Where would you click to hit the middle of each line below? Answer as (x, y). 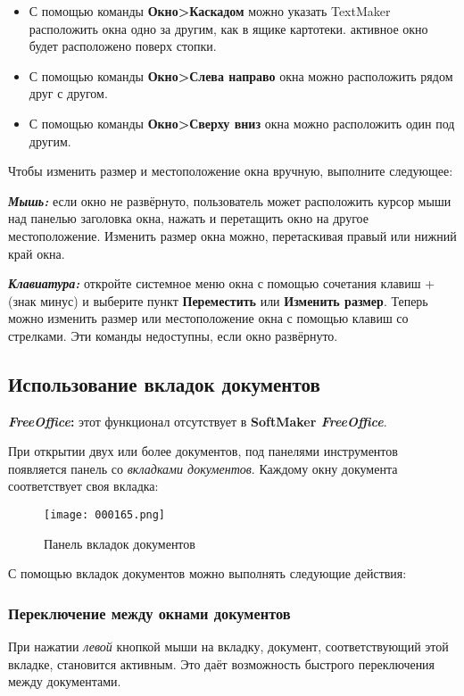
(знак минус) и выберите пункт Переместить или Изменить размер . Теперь (218, 300)
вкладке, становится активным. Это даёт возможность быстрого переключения (222, 663)
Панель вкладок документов (120, 543)
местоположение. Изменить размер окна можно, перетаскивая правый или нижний (232, 235)
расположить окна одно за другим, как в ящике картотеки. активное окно (228, 28)
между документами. (65, 681)
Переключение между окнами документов (149, 613)
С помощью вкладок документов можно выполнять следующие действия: (207, 573)
